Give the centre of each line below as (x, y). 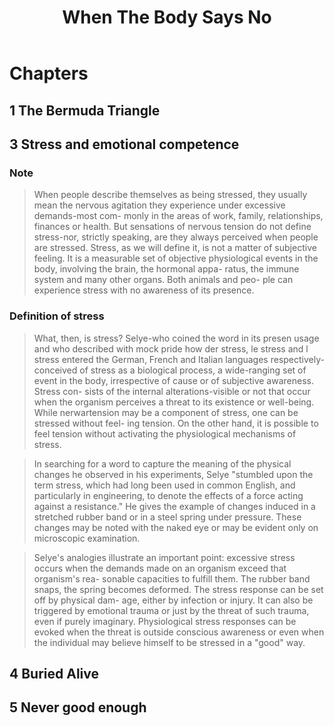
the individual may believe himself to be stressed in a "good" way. (169, 642)
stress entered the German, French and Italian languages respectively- (179, 359)
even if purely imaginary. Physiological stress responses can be (165, 621)
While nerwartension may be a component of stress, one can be (166, 412)
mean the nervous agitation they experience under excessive (159, 205)
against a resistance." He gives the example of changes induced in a (174, 506)
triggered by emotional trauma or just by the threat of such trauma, (171, 610)
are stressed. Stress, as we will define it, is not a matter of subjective (175, 248)
